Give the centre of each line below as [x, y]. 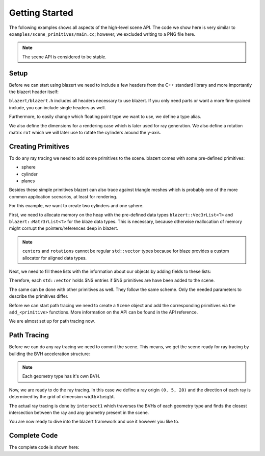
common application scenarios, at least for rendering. [63, 196]
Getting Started [41, 13]
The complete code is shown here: [44, 447]
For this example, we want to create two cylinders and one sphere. [76, 206]
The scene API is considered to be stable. [64, 57]
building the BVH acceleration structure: [50, 354]
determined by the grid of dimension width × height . [62, 397]
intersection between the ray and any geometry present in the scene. [79, 412]
